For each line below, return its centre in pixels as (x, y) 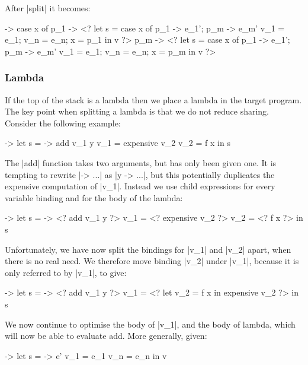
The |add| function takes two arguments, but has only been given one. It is (141, 162)
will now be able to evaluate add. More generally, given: (106, 336)
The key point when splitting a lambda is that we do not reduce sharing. (137, 111)
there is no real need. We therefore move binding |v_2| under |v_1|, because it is (152, 261)
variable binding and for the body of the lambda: (94, 197)
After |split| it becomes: (48, 8)
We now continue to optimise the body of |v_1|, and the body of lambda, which (150, 324)
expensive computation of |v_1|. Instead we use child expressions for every (140, 186)
